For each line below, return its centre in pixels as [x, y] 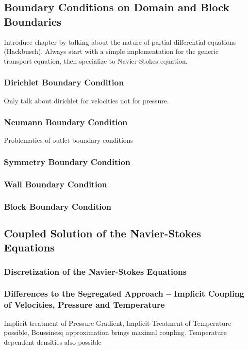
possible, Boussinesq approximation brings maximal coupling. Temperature [115, 332]
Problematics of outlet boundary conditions [69, 140]
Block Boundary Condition [58, 206]
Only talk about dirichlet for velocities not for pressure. [86, 100]
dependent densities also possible [53, 342]
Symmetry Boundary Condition [67, 161]
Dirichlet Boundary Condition [64, 82]
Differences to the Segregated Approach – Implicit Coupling [124, 293]
